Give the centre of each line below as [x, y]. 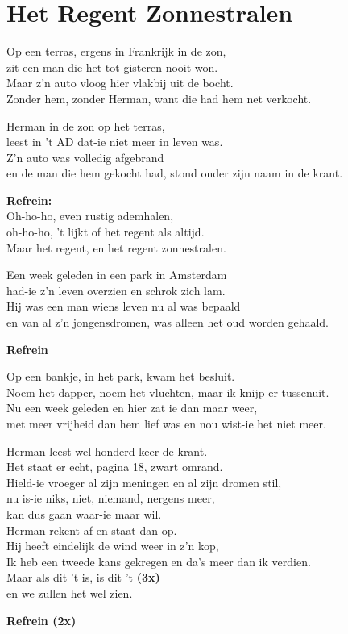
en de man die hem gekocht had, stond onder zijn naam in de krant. [175, 173]
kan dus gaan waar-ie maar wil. [84, 513]
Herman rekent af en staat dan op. [92, 530]
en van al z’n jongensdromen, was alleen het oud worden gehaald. [168, 322]
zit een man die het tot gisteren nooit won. [112, 67]
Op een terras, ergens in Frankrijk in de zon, [116, 51]
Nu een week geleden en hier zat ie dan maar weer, [132, 408]
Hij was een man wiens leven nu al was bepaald [124, 306]
